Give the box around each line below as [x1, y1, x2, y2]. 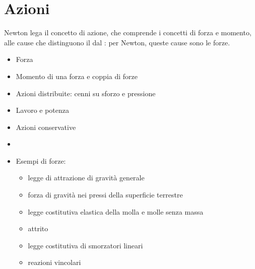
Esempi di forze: [16, 155, 66, 166]
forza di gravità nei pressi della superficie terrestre [28, 189, 183, 200]
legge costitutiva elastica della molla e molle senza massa [28, 206, 204, 217]
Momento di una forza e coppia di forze [16, 71, 138, 81]
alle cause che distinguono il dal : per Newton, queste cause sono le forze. [4, 37, 230, 47]
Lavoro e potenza [16, 105, 70, 115]
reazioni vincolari [28, 257, 81, 267]
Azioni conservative [16, 121, 76, 132]
